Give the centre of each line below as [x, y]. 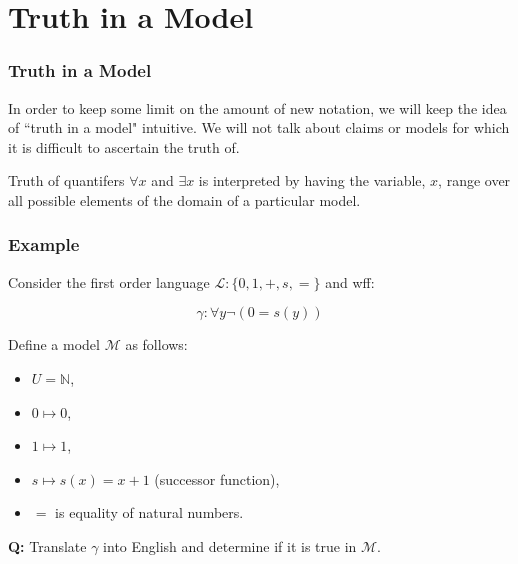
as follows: [156, 344]
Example [44, 244]
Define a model [54, 344]
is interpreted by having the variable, [312, 180]
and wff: [350, 281]
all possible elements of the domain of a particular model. [184, 199]
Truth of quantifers [66, 180]
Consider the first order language [109, 281]
